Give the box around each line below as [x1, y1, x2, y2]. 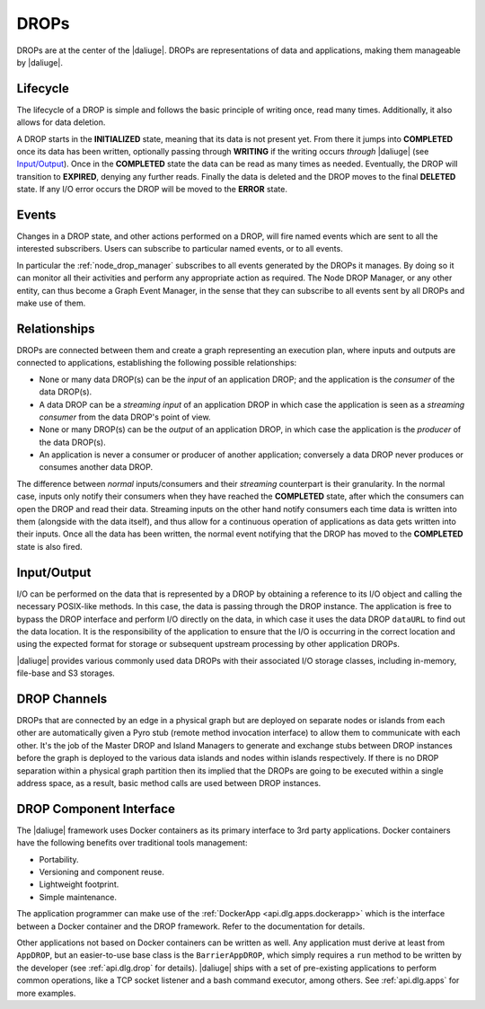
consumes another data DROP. [39, 462, 154, 473]
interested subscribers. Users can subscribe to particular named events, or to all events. [16, 243, 343, 254]
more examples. [16, 987, 76, 998]
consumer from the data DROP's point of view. [39, 412, 211, 422]
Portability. [39, 854, 80, 864]
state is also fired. [16, 541, 83, 552]
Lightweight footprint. [39, 879, 119, 890]
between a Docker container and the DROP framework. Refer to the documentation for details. [16, 921, 366, 932]
